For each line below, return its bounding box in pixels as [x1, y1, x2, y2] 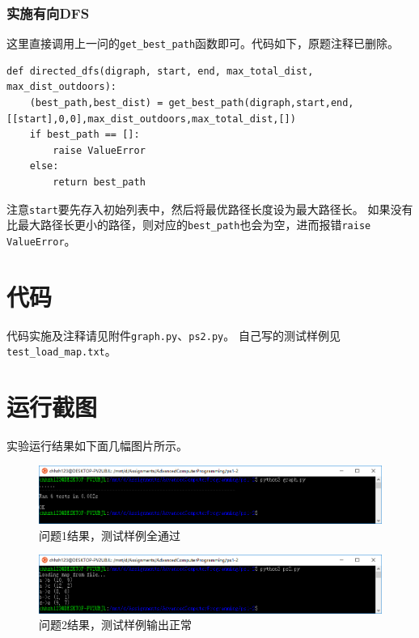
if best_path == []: [29, 129, 140, 141]
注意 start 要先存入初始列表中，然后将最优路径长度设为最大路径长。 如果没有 [6, 200, 413, 217]
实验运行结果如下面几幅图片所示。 [6, 437, 188, 454]
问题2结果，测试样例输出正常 [39, 616, 192, 633]
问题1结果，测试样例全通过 [39, 526, 180, 543]
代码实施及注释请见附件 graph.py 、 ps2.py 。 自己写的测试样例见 [6, 326, 341, 343]
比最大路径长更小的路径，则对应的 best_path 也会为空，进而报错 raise [6, 216, 371, 233]
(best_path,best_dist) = [29, 97, 163, 109]
